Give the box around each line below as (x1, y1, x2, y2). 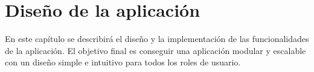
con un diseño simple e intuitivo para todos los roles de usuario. (5, 56, 241, 68)
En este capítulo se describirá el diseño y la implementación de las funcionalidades (5, 32, 309, 45)
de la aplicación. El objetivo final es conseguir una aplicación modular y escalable (5, 44, 306, 56)
